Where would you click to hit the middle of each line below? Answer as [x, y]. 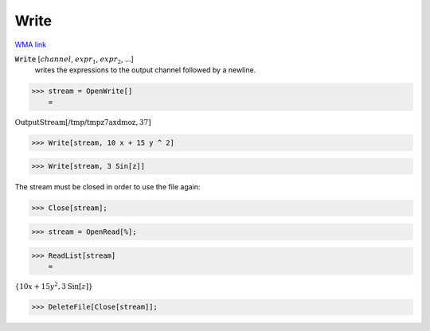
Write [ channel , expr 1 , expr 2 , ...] [74, 60]
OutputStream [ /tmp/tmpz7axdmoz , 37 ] [83, 122]
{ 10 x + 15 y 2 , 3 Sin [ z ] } [54, 286]
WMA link [31, 45]
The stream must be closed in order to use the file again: [107, 187]
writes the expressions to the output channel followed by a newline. [145, 70]
